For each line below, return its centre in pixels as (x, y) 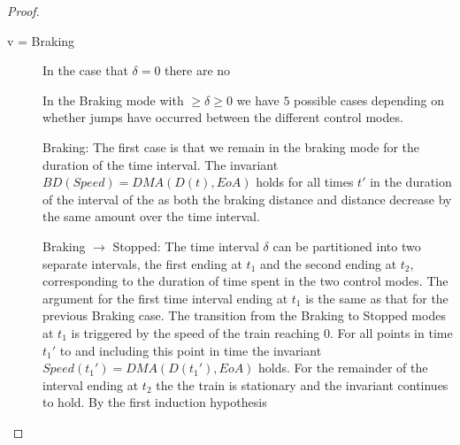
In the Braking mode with (113, 100)
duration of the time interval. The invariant (161, 164)
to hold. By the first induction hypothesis (155, 402)
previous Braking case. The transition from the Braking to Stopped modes (244, 315)
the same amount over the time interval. (151, 216)
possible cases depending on (369, 100)
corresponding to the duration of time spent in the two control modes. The (245, 281)
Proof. (23, 11)
